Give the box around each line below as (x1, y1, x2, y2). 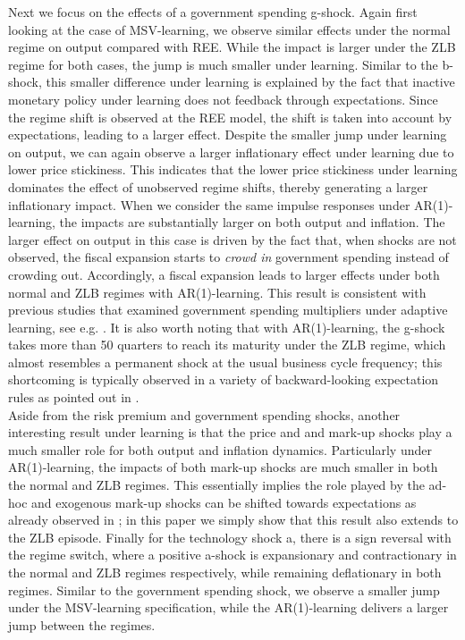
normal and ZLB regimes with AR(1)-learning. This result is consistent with (8, 282, 427, 301)
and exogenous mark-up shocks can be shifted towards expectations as (31, 493, 417, 511)
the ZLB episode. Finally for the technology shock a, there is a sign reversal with (8, 527, 452, 546)
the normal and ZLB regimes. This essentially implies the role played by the (8, 476, 425, 494)
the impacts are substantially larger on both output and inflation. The (59, 213, 445, 232)
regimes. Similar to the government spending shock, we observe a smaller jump (8, 580, 440, 599)
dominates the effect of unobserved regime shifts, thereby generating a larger (8, 177, 428, 196)
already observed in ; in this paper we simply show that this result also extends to (8, 510, 459, 529)
